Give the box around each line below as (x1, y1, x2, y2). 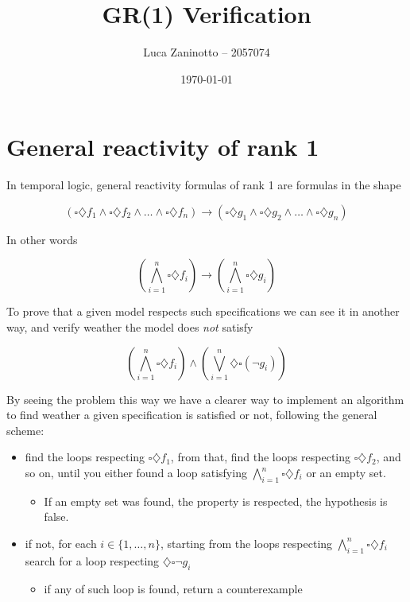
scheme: (6, 421, 44, 438)
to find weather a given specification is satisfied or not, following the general (6, 406, 377, 423)
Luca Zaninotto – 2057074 (143, 44, 270, 60)
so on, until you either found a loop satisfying (25, 464, 247, 480)
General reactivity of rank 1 (6, 130, 319, 163)
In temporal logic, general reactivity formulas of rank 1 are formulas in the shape (6, 177, 401, 193)
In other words (6, 231, 78, 247)
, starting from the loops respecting (160, 534, 333, 551)
